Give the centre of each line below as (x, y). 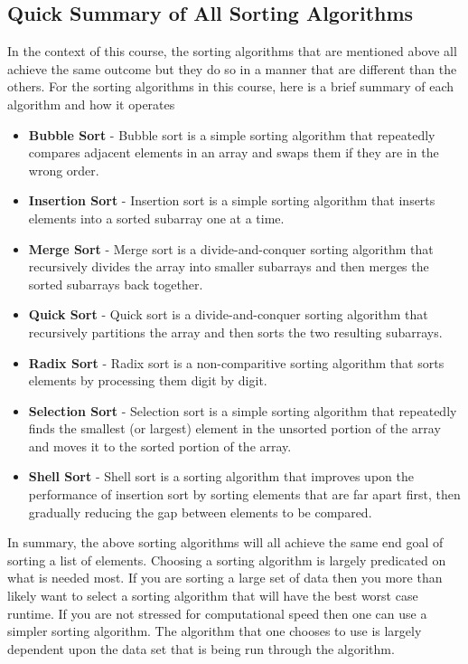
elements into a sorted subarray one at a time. (156, 218)
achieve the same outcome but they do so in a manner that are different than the (232, 68)
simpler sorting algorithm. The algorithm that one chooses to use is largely (215, 631)
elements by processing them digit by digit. (148, 380)
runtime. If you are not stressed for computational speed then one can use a (217, 613)
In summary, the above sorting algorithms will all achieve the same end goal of (225, 542)
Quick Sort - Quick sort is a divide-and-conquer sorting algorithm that (228, 314)
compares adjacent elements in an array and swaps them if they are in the (234, 152)
